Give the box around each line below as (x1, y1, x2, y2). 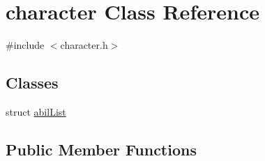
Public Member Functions (6, 138, 197, 160)
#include (6, 38, 45, 52)
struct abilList (6, 104, 66, 118)
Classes (6, 72, 59, 93)
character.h (60, 38, 108, 52)
